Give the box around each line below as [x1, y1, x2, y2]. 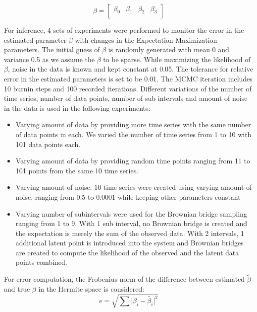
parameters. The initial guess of [4, 44, 100, 55]
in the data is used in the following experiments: [4, 102, 151, 113]
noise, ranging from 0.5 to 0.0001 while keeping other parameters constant [15, 191, 241, 202]
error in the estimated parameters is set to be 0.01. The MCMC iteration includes [4, 73, 253, 83]
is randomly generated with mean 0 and [108, 44, 229, 55]
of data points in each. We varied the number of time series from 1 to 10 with [15, 129, 252, 139]
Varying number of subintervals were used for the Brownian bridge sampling [15, 208, 247, 219]
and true [4, 283, 30, 294]
